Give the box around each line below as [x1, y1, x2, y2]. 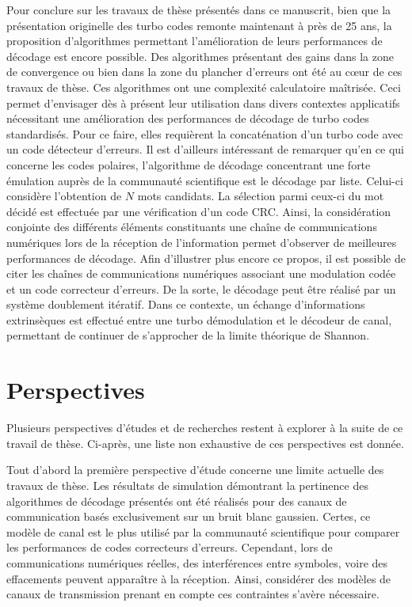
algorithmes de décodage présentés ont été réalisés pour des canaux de [6, 492, 347, 509]
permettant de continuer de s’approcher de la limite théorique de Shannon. [6, 327, 370, 343]
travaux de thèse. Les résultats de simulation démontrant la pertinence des [6, 476, 368, 493]
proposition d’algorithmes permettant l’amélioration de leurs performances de [6, 32, 383, 49]
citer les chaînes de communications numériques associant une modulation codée [6, 265, 396, 282]
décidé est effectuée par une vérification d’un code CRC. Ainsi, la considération [6, 203, 391, 219]
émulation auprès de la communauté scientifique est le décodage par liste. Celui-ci [6, 172, 403, 188]
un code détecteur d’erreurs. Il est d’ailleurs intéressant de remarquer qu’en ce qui [6, 141, 404, 157]
